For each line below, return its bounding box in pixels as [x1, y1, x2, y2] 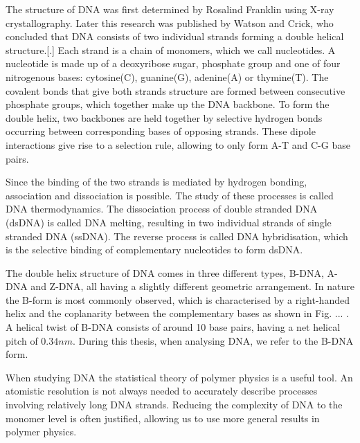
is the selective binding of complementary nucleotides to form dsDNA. [6, 242, 303, 257]
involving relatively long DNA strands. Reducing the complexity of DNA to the [6, 397, 343, 412]
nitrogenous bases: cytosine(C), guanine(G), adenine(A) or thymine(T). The [6, 69, 329, 84]
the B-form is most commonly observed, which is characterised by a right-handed [6, 292, 350, 307]
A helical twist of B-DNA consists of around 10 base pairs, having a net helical [6, 320, 341, 334]
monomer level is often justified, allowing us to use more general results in [6, 410, 320, 425]
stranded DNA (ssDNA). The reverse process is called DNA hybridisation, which [6, 228, 348, 243]
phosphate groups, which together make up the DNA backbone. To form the [6, 97, 330, 111]
